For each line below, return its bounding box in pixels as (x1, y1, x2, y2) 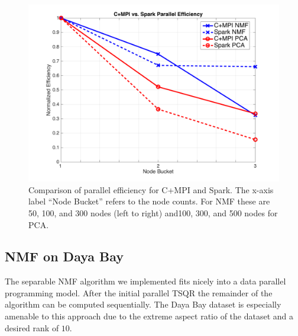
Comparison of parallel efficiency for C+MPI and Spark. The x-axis (28, 183, 274, 196)
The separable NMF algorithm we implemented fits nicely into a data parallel (5, 275, 286, 287)
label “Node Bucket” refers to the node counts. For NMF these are (28, 195, 270, 207)
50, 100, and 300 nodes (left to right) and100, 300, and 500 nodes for (28, 206, 278, 219)
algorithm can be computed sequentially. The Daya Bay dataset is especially (5, 298, 281, 311)
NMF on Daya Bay (5, 247, 124, 265)
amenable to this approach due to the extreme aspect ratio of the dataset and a (5, 310, 293, 322)
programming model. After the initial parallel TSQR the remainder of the (5, 286, 273, 299)
